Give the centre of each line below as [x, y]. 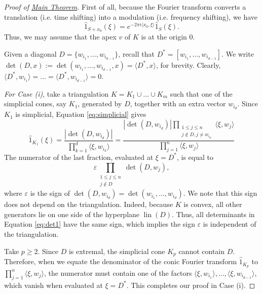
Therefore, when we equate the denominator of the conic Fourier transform [121, 261]
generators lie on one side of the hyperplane [72, 214]
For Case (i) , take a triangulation [57, 93]
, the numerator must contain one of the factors [118, 272]
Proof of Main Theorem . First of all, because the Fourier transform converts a [125, 7]
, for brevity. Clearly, [188, 65]
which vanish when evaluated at [53, 285]
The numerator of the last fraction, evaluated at [79, 157]
